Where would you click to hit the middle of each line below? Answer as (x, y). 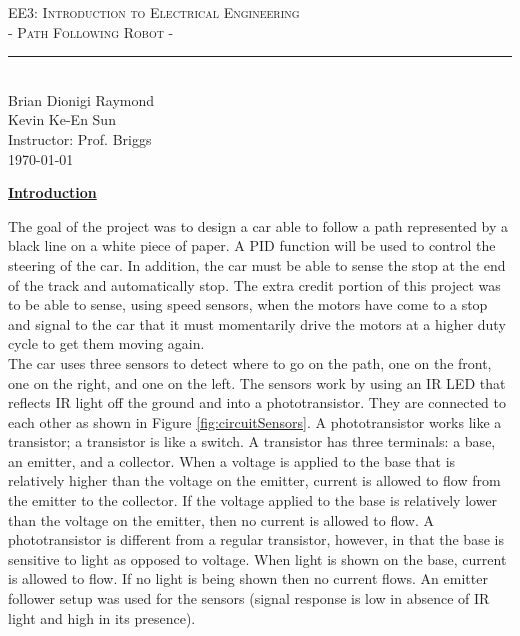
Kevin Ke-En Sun (62, 119)
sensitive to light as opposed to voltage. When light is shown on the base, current (257, 558)
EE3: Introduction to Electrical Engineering (154, 12)
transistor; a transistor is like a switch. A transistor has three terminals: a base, (252, 441)
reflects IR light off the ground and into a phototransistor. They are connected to (257, 402)
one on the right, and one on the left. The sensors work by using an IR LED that (257, 382)
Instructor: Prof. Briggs (80, 138)
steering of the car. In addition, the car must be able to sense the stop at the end (257, 264)
